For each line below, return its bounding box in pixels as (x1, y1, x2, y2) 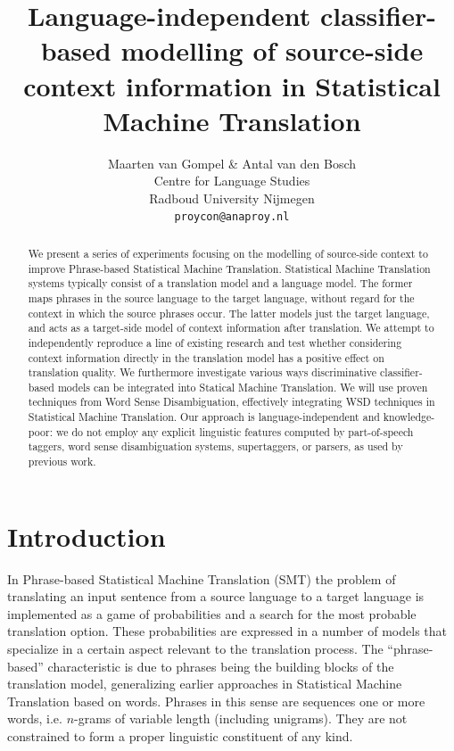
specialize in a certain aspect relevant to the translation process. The (7, 640, 384, 658)
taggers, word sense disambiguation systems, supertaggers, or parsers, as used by (28, 439, 403, 454)
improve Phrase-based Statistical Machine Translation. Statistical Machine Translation (28, 260, 431, 276)
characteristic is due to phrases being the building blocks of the (47, 656, 394, 675)
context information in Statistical (23, 67, 441, 103)
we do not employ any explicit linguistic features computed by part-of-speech (55, 424, 414, 439)
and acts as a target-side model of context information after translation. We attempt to (28, 320, 434, 335)
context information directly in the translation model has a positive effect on (28, 350, 384, 365)
